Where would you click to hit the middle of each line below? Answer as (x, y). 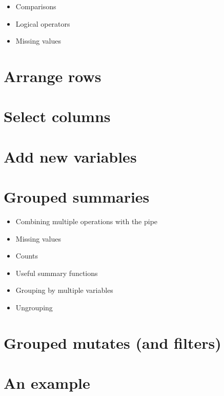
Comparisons (36, 6)
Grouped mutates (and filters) (113, 342)
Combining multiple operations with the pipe (87, 221)
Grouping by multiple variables (64, 290)
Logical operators (43, 23)
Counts (27, 256)
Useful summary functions (57, 273)
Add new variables (70, 156)
